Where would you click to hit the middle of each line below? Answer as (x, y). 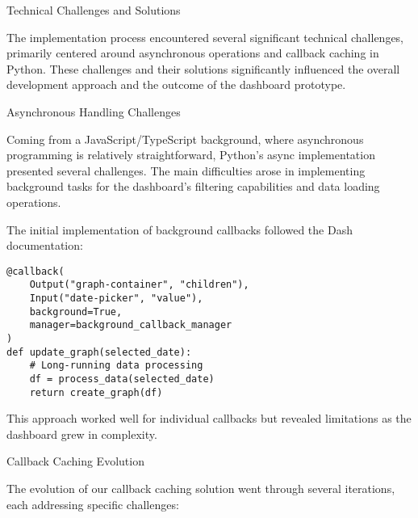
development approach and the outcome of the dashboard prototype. (176, 84)
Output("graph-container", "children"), (139, 285)
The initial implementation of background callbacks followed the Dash (180, 229)
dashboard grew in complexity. (82, 434)
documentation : (45, 245)
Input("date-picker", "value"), (116, 299)
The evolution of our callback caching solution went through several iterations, (201, 489)
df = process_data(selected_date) (122, 379)
